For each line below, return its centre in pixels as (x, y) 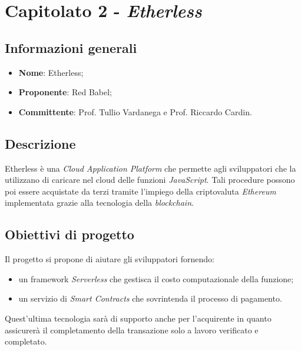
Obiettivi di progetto (70, 234)
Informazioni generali (71, 47)
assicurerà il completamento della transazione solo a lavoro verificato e (132, 330)
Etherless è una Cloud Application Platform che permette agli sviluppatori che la (150, 168)
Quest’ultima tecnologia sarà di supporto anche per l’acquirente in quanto (138, 318)
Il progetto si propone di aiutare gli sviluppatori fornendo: (110, 259)
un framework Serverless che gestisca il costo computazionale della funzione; (156, 278)
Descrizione (40, 143)
